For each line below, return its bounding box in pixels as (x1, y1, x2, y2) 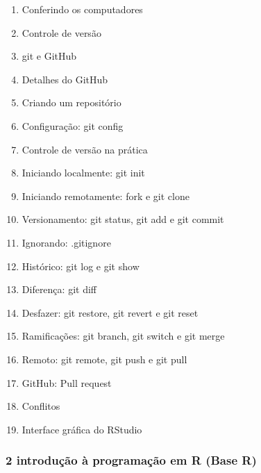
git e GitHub (22, 49, 77, 63)
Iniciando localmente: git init (22, 165, 145, 180)
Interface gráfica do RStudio (22, 422, 142, 436)
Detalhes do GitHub (22, 72, 108, 86)
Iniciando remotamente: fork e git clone (22, 188, 190, 203)
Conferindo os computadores (22, 2, 143, 16)
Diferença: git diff (22, 282, 96, 297)
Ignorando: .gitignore (22, 235, 111, 249)
